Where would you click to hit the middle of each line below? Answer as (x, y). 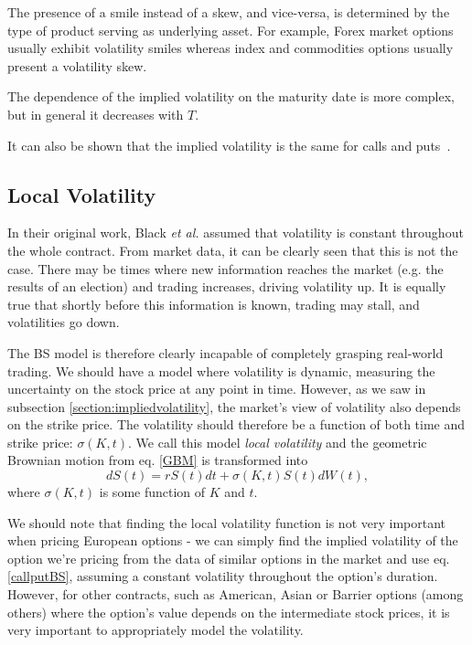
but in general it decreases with (96, 114)
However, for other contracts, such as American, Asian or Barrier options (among (236, 594)
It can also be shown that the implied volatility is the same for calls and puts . (229, 145)
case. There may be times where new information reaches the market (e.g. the (225, 268)
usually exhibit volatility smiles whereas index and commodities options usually (231, 48)
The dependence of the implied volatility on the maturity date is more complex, (231, 96)
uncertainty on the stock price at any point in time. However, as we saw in (217, 389)
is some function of (152, 492)
